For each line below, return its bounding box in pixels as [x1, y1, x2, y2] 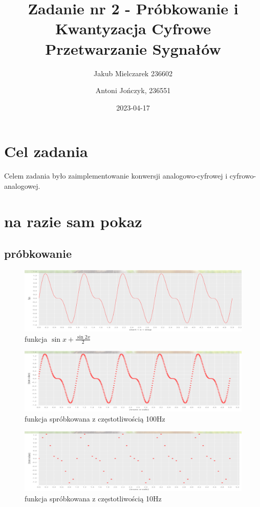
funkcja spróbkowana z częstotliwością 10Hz [25, 493, 162, 503]
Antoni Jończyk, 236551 [95, 85, 171, 96]
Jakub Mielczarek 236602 [94, 68, 172, 78]
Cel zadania [4, 141, 88, 162]
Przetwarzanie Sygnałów [45, 38, 221, 59]
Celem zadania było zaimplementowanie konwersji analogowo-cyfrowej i [4, 170, 228, 181]
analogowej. [4, 180, 40, 191]
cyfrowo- [229, 170, 256, 181]
